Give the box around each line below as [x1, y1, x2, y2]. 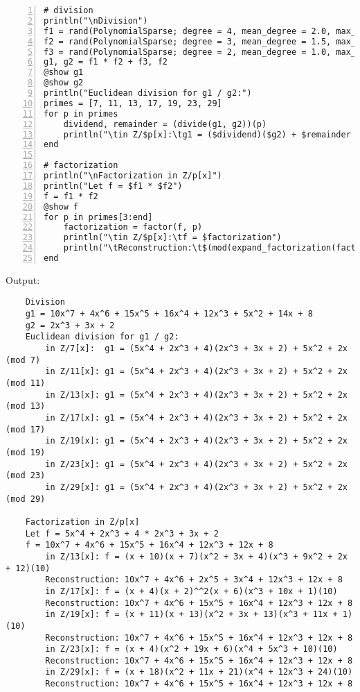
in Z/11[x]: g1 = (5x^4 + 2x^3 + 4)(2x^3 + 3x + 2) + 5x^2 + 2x [45, 366, 348, 377]
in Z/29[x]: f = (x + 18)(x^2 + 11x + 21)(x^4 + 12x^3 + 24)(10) [45, 667, 353, 677]
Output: [6, 272, 40, 287]
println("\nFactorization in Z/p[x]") [44, 171, 222, 180]
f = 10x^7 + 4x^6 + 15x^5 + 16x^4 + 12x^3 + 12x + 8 [25, 540, 273, 550]
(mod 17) [6, 424, 46, 434]
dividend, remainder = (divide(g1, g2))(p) [63, 119, 267, 129]
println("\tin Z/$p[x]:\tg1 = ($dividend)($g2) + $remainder [63, 129, 351, 140]
